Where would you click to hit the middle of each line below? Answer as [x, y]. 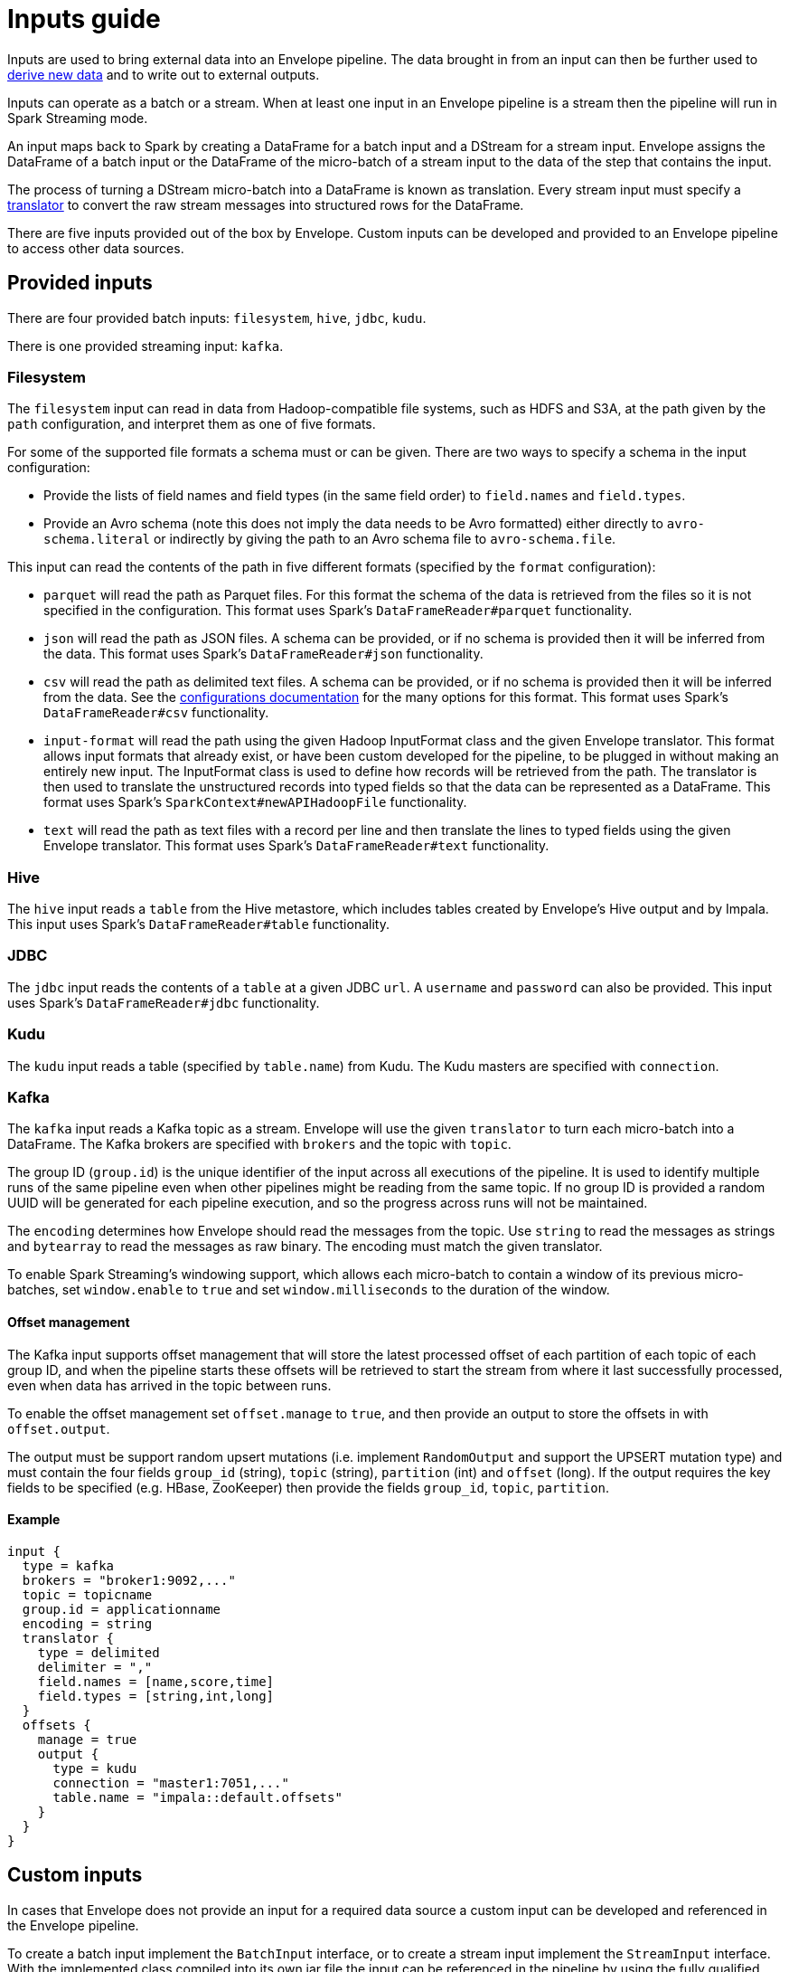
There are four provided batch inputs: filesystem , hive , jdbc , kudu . [217, 318]
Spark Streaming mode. [78, 118]
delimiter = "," [95, 1667]
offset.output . [59, 1428]
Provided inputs [80, 283]
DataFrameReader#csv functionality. [156, 713]
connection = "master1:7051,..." [171, 1782]
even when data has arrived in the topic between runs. [169, 1385]
